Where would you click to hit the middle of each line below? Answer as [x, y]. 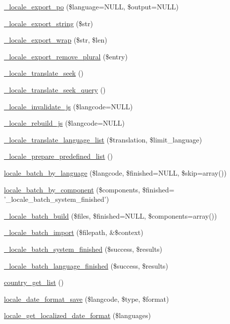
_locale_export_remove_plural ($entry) [66, 56]
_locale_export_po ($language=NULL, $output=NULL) [91, 6]
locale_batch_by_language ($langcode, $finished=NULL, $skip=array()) [115, 172]
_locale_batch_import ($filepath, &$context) [74, 232]
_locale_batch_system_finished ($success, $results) [83, 249]
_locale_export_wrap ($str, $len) [56, 40]
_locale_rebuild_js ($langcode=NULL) [64, 123]
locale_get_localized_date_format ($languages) [77, 315]
